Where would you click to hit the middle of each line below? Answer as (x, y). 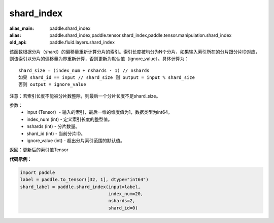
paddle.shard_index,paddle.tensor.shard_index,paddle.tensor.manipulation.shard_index (141, 35)
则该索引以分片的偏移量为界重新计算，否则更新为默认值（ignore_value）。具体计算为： (99, 59)
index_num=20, (126, 194)
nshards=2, (122, 201)
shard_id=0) (123, 208)
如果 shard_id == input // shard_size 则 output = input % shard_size (107, 77)
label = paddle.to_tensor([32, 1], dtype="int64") (84, 180)
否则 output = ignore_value (52, 84)
